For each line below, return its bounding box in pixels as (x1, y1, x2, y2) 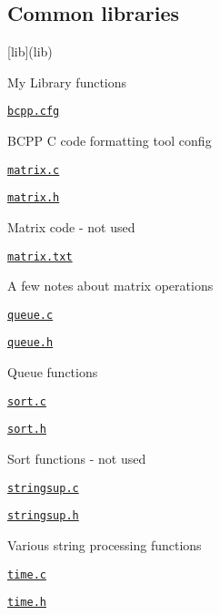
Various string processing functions (7, 535, 202, 554)
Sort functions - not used (7, 449, 146, 468)
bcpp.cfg (7, 105, 60, 118)
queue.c (7, 308, 54, 322)
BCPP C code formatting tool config (7, 131, 212, 150)
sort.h (7, 423, 46, 436)
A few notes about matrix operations (7, 276, 214, 295)
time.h (7, 596, 46, 610)
